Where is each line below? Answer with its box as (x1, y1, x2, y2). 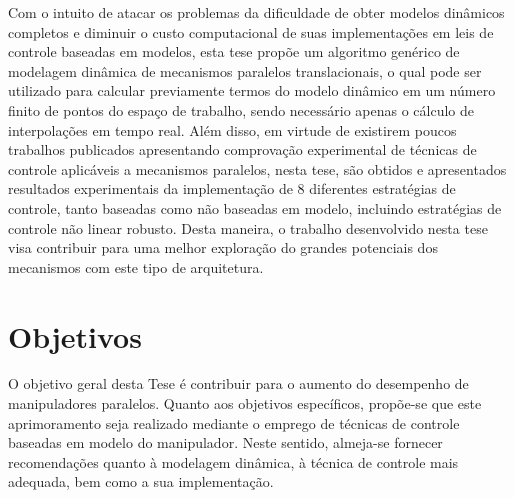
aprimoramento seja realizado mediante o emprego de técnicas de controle (8, 412, 460, 433)
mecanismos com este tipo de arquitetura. (8, 256, 264, 277)
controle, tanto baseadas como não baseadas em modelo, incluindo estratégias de (8, 197, 502, 218)
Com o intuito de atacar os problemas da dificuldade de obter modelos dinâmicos (8, 2, 505, 22)
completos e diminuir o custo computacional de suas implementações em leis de (8, 21, 494, 42)
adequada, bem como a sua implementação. (8, 471, 274, 492)
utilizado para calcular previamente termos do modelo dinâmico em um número (8, 80, 496, 101)
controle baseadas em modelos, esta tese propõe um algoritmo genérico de (8, 41, 460, 62)
